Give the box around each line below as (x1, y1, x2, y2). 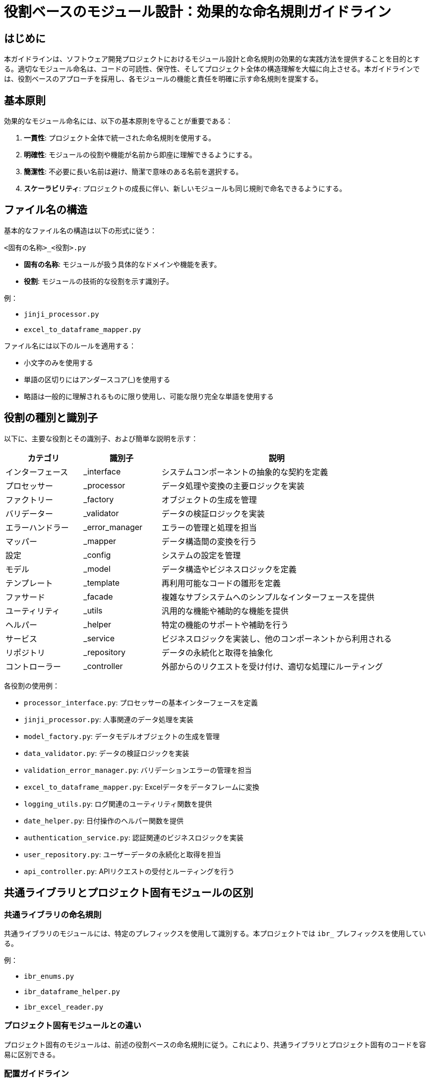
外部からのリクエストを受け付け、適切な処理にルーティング (161, 661, 383, 672)
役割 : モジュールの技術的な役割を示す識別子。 (24, 276, 173, 285)
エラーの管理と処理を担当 (161, 522, 257, 533)
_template (83, 577, 120, 588)
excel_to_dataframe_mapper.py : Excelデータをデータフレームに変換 (24, 782, 259, 791)
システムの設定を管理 (161, 550, 241, 560)
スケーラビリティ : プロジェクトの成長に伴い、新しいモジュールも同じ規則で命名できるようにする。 (24, 184, 347, 193)
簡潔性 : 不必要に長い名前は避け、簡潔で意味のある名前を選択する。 (24, 167, 243, 176)
